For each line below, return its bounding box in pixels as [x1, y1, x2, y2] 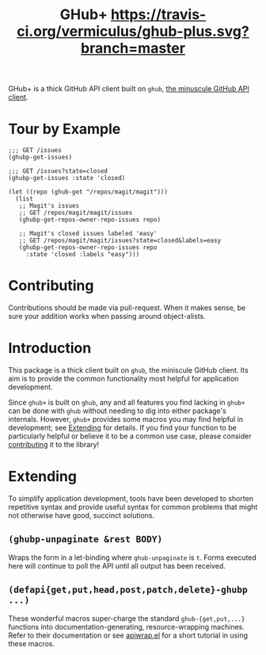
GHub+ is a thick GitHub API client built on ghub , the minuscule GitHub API [8, 84, 249, 94]
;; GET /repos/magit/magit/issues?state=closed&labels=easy [18, 236, 222, 245]
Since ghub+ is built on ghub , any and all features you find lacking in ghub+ [8, 398, 245, 407]
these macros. [8, 638, 55, 648]
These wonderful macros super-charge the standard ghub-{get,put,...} [8, 613, 245, 623]
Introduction [8, 339, 92, 358]
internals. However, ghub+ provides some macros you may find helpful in [8, 415, 244, 423]
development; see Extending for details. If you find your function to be [8, 423, 237, 432]
